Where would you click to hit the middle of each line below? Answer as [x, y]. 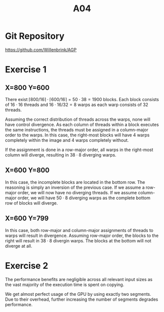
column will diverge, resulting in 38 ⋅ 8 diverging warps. [61, 155]
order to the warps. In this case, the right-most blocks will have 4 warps [77, 135]
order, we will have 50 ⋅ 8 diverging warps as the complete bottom [84, 198]
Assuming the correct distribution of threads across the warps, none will [78, 119]
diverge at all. [19, 246]
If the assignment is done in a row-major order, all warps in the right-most [79, 150]
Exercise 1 [26, 70]
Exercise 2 [27, 266]
